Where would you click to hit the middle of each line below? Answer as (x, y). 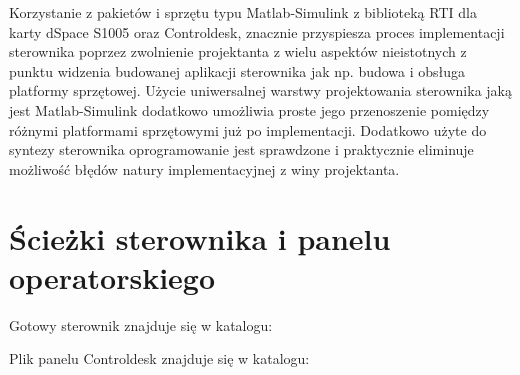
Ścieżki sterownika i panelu (200, 237)
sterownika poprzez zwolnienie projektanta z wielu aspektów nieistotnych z (238, 51)
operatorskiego (112, 276)
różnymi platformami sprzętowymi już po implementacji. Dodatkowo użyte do (248, 129)
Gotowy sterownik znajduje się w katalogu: (141, 324)
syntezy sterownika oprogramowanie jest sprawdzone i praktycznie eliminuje (241, 149)
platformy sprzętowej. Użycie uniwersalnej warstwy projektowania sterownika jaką (260, 90)
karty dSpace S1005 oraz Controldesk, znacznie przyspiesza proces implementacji (257, 31)
